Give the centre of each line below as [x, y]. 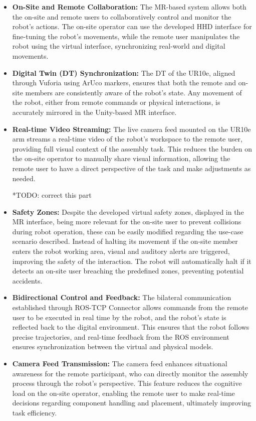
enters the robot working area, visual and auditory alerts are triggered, [121, 251]
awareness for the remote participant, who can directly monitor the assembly [130, 373]
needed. [24, 178]
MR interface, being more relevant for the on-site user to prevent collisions [127, 222]
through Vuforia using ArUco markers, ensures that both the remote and [124, 83]
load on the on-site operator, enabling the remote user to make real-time [123, 393]
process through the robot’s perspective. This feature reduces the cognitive [127, 383]
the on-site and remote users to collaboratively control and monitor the [122, 16]
